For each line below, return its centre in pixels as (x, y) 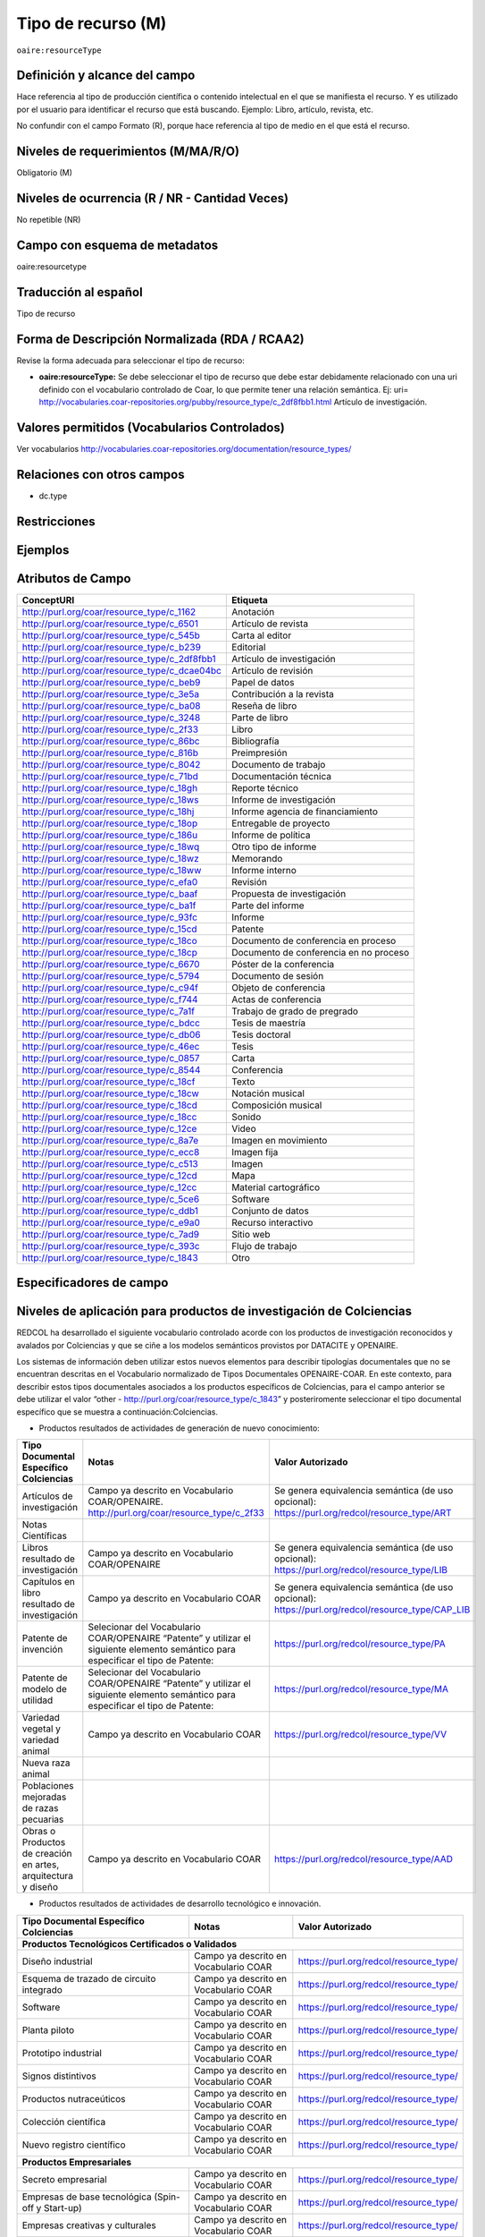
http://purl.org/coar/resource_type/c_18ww (112, 870)
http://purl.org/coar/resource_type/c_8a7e (110, 1140)
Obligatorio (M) (45, 173)
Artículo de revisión (272, 670)
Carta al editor (261, 635)
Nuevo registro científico (74, 2145)
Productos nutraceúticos (74, 2098)
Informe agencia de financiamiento (305, 812)
